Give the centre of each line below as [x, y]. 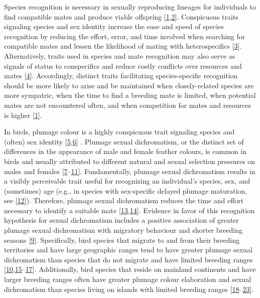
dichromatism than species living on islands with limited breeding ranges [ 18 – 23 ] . [129, 289]
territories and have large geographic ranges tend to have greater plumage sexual [128, 250]
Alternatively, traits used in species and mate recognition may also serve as [120, 55]
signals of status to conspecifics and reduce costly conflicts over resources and [123, 65]
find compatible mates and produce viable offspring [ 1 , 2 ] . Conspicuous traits [121, 16]
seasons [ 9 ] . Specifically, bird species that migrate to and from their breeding [122, 240]
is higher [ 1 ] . [23, 115]
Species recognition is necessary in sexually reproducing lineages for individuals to [130, 7]
